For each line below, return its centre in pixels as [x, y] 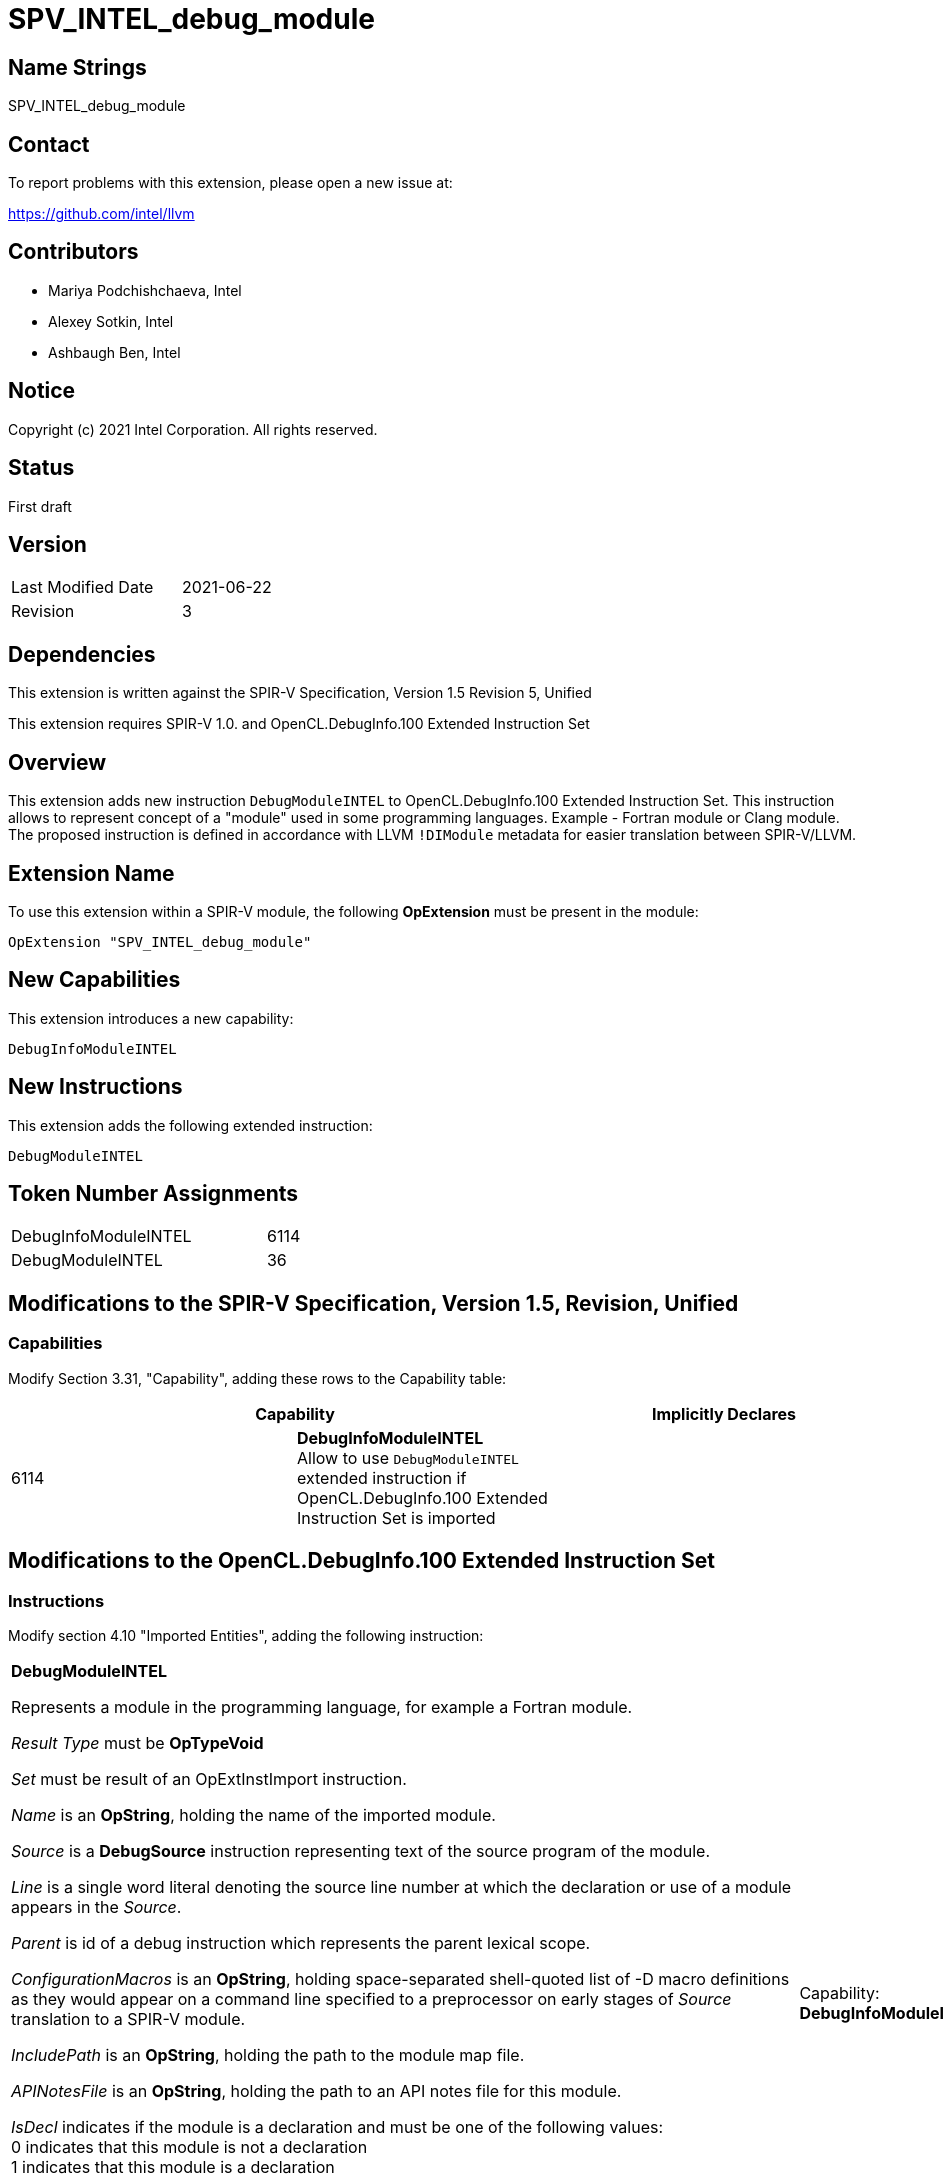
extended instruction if [381, 1477]
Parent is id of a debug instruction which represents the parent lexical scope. [301, 1942]
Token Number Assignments [153, 1194]
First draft [40, 506]
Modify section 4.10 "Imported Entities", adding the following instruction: [246, 1635]
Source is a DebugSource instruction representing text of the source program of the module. [360, 1850]
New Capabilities [94, 980]
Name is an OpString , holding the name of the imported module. [253, 1814]
